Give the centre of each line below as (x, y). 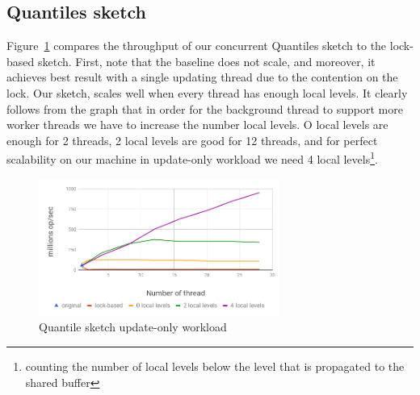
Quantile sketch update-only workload (133, 327)
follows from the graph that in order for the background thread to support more (205, 108)
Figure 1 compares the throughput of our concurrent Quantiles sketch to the (197, 46)
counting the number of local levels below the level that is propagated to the (215, 366)
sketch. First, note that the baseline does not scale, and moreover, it (206, 61)
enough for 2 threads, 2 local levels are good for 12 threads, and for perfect (192, 140)
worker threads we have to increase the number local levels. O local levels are (197, 125)
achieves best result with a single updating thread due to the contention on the (202, 77)
